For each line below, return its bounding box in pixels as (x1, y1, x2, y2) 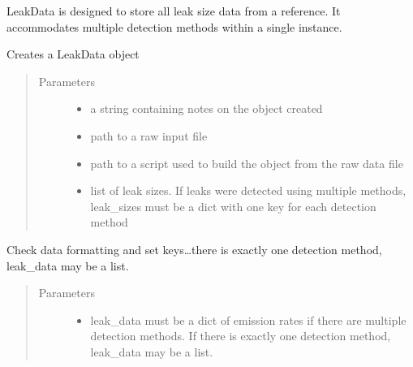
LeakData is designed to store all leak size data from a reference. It (6, 2, 341, 19)
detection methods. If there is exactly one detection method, (90, 327, 391, 344)
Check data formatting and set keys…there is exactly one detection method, (6, 240, 382, 257)
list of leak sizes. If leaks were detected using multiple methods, (90, 182, 407, 199)
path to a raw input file (90, 127, 208, 144)
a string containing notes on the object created (90, 100, 323, 117)
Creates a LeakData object (6, 45, 140, 63)
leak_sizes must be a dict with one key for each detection (90, 197, 376, 214)
